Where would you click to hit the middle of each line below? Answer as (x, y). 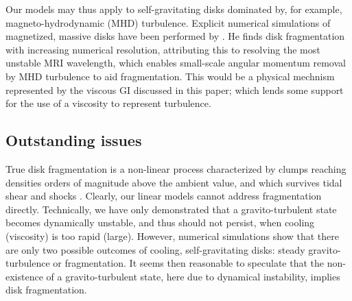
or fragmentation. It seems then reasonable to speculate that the (189, 263)
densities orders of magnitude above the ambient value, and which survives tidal (174, 182)
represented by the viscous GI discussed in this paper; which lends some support (175, 89)
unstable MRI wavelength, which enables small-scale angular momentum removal (176, 63)
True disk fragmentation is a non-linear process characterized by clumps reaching (176, 168)
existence (24, 276)
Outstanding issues (74, 140)
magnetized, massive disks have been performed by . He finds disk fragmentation (175, 36)
